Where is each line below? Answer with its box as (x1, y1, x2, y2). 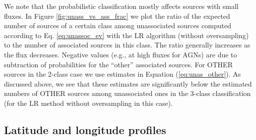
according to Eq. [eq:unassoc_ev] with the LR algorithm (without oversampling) (4, 30, 249, 40)
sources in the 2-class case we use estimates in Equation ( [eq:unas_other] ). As (4, 69, 241, 79)
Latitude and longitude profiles (4, 122, 166, 137)
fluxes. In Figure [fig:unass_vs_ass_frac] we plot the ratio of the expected (4, 10, 230, 21)
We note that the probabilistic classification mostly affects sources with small (4, 1, 239, 11)
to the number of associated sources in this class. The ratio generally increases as (4, 40, 251, 50)
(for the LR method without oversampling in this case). (4, 97, 173, 108)
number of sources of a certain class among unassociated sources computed (4, 20, 232, 31)
